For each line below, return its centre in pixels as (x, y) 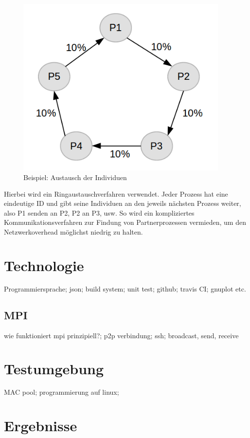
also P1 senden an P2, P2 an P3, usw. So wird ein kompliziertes (99, 212)
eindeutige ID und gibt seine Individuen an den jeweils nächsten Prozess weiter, (123, 203)
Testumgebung (54, 369)
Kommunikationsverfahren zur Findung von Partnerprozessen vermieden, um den (125, 222)
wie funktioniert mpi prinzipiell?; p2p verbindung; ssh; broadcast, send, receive (121, 335)
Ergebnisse (41, 426)
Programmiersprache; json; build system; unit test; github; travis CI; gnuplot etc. (125, 288)
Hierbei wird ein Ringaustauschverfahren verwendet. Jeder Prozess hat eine (116, 193)
